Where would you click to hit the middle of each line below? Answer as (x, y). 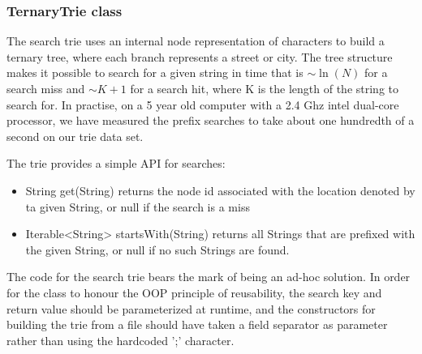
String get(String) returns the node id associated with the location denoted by (220, 190)
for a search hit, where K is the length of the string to (265, 88)
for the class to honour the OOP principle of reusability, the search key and (194, 292)
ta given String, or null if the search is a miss (138, 206)
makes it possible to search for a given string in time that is (155, 73)
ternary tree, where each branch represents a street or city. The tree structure (200, 56)
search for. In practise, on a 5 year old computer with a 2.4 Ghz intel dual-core (203, 104)
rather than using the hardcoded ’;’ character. (121, 340)
